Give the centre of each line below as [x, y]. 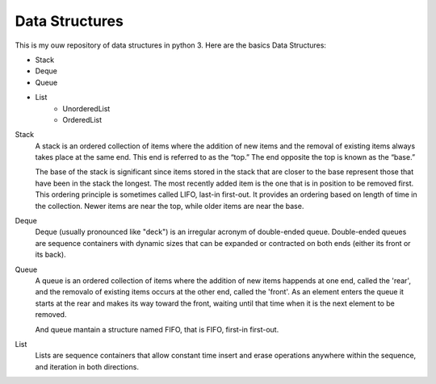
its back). [50, 255]
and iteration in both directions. [87, 366]
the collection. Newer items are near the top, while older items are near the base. [170, 206]
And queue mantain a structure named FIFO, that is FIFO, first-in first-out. [157, 329]
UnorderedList [86, 108]
